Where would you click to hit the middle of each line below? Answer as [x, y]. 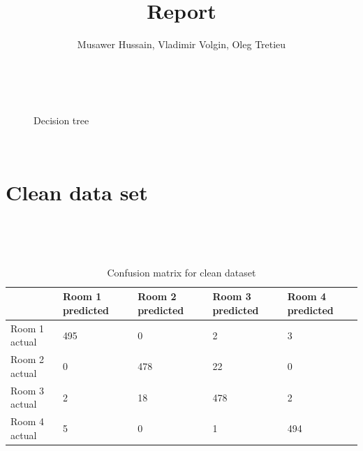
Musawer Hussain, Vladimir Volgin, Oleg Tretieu [181, 44]
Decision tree [61, 120]
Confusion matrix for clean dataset [181, 272]
